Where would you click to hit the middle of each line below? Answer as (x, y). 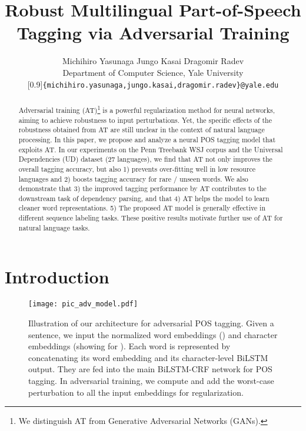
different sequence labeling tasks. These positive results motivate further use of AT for (151, 218)
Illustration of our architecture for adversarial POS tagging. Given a (151, 323)
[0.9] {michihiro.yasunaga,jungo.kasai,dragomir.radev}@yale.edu (153, 84)
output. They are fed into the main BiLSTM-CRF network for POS (150, 369)
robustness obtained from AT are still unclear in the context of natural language (142, 130)
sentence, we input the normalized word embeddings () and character (153, 334)
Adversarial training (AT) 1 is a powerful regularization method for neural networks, (147, 109)
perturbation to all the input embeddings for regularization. (136, 392)
